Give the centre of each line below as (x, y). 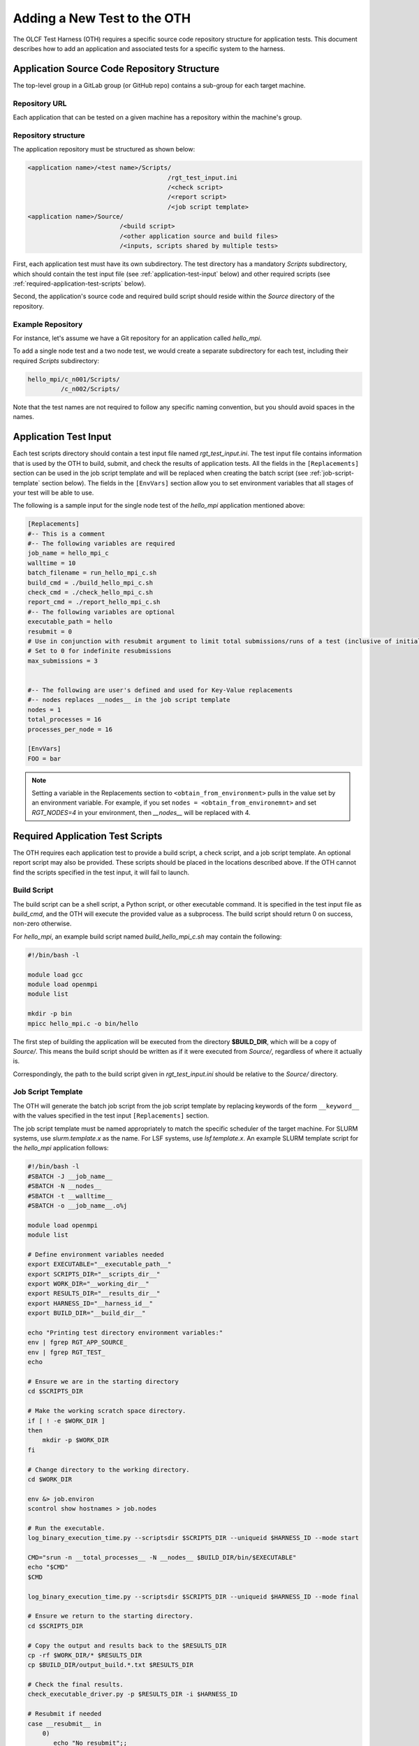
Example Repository (48, 324)
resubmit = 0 (50, 631)
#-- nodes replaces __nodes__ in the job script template (129, 700)
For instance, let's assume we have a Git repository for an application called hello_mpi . (137, 338)
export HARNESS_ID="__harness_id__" (90, 1303)
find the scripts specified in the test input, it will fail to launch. (101, 872)
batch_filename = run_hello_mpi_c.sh (92, 573)
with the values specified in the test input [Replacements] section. (111, 1116)
